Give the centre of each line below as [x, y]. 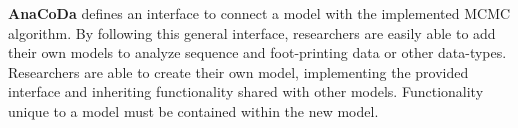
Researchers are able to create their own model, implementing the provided [238, 71]
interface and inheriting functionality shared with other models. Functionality [246, 91]
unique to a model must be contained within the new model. [193, 110]
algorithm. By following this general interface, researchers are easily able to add [252, 32]
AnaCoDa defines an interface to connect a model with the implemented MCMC [259, 13]
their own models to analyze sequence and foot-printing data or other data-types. [257, 52]
